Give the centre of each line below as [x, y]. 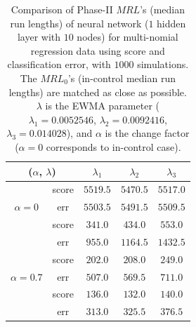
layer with [39, 37]
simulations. [163, 64]
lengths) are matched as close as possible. [98, 92]
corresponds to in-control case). [113, 146]
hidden [171, 23]
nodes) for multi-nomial [128, 37]
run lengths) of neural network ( [79, 23]
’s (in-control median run [122, 78]
